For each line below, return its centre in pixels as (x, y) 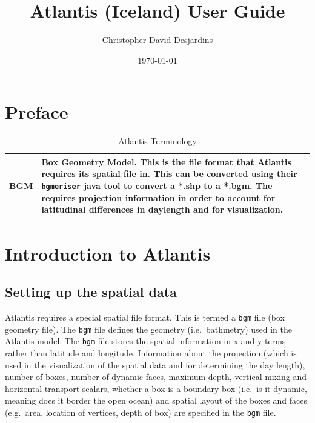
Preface (37, 112)
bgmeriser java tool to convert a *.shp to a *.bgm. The (157, 186)
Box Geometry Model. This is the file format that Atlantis (166, 162)
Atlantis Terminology (157, 141)
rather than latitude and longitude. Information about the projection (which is (151, 352)
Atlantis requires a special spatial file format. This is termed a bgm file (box (145, 317)
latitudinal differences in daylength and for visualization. (162, 209)
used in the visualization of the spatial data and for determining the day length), (155, 365)
